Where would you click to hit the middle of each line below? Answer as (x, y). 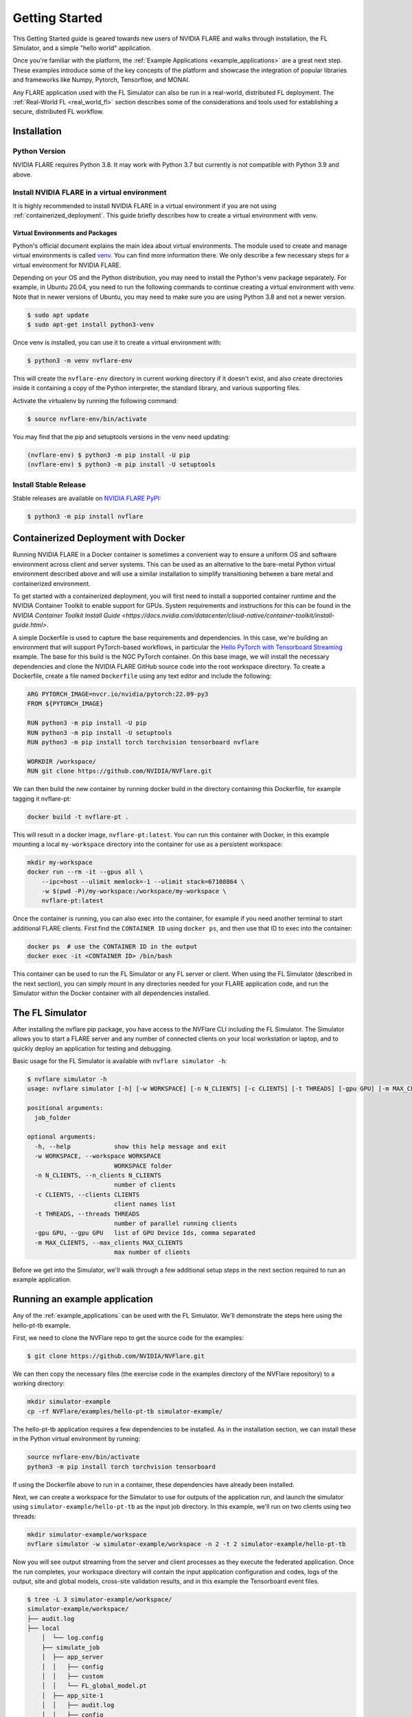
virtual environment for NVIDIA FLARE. (67, 265)
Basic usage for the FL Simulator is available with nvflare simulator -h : (120, 1061)
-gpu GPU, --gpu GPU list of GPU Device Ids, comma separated (145, 1233)
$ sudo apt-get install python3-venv (91, 325)
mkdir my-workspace (60, 862)
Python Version (39, 151)
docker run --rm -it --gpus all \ (85, 872)
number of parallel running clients (175, 1223)
